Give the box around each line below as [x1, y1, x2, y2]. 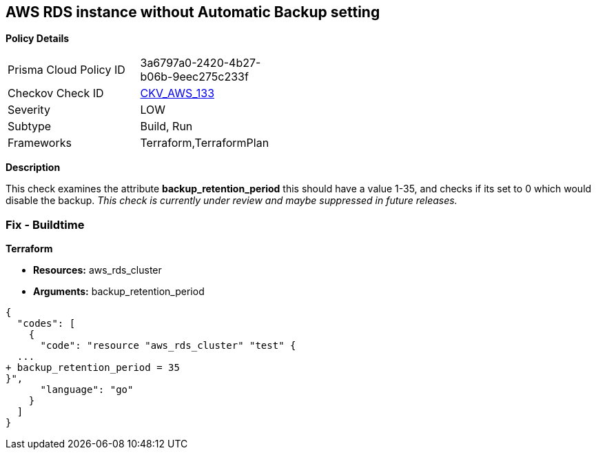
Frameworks [8, 136, 72, 150]
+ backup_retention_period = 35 [6, 362, 180, 374]
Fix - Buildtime [6, 217, 85, 232]
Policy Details [6, 32, 70, 45]
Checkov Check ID [8, 86, 104, 101]
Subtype [8, 119, 52, 134]
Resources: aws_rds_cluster [33, 264, 162, 276]
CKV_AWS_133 [140, 86, 215, 101]
